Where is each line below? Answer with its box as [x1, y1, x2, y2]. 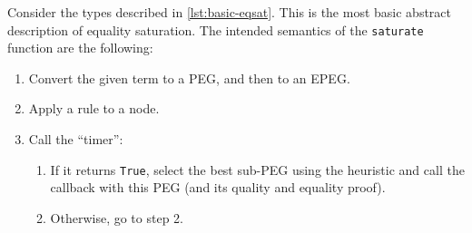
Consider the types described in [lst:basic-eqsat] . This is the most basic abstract [7, 3, 451, 21]
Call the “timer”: [28, 130, 123, 149]
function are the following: [7, 38, 153, 57]
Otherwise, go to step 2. [50, 208, 183, 227]
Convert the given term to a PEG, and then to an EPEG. [28, 68, 350, 87]
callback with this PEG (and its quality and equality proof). [50, 178, 386, 197]
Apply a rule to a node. [28, 99, 160, 118]
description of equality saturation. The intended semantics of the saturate [7, 20, 424, 39]
